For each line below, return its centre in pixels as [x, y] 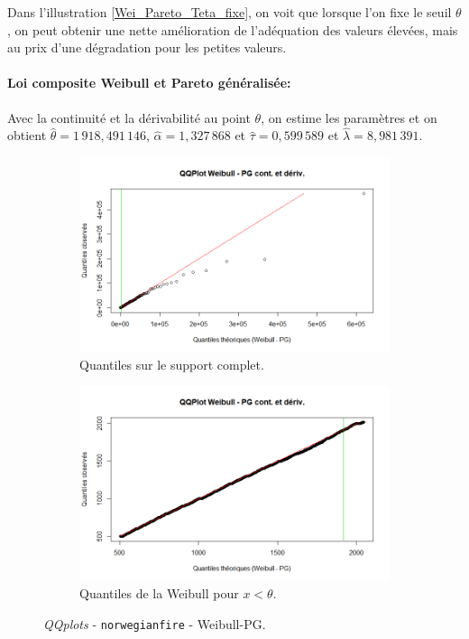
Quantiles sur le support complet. [172, 364]
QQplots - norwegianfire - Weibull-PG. [155, 623]
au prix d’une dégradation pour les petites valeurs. [147, 47]
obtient [27, 135]
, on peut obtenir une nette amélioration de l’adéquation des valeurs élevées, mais [233, 29]
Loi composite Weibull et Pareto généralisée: [149, 83]
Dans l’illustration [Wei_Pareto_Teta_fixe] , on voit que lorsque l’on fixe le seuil [230, 12]
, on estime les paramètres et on [349, 117]
